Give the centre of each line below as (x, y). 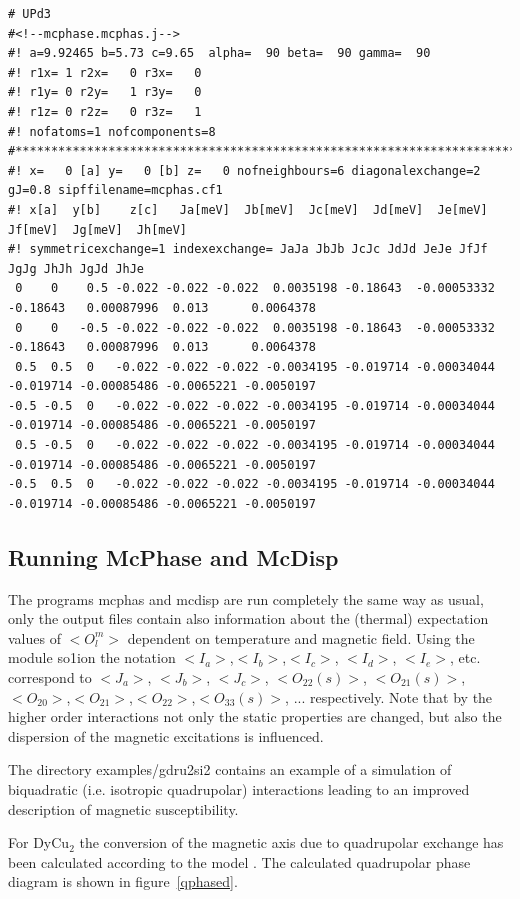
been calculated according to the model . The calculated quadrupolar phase (239, 861)
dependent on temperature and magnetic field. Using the (301, 637)
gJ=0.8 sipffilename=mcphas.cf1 (115, 190)
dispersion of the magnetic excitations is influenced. (166, 735)
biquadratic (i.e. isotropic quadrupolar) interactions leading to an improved (239, 788)
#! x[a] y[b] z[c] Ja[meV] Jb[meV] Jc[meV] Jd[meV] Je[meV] (248, 209)
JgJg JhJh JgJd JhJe (76, 268)
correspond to (50, 677)
